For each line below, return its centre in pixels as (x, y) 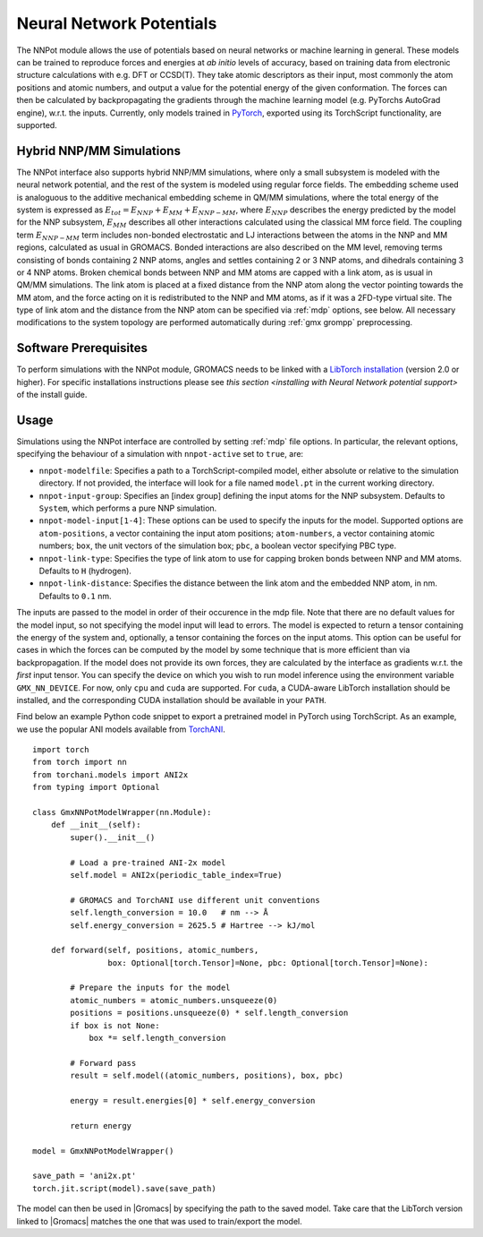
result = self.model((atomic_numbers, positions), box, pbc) (207, 1076)
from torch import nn (80, 762)
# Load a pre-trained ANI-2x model (148, 863)
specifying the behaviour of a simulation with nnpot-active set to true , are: (160, 454)
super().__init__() (113, 837)
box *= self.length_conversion (157, 1038)
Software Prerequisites (82, 348)
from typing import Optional (96, 787)
